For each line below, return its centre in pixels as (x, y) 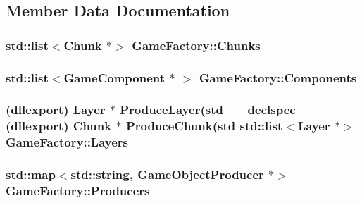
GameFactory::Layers (67, 142)
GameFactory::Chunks (196, 45)
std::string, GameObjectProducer (167, 174)
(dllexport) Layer (56, 110)
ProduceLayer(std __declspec (208, 110)
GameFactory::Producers (78, 190)
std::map (31, 174)
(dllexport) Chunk (59, 126)
